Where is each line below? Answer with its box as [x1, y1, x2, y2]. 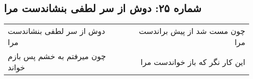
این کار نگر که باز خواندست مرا [140, 56, 245, 67]
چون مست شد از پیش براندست [139, 25, 245, 37]
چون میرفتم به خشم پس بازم [8, 50, 106, 62]
